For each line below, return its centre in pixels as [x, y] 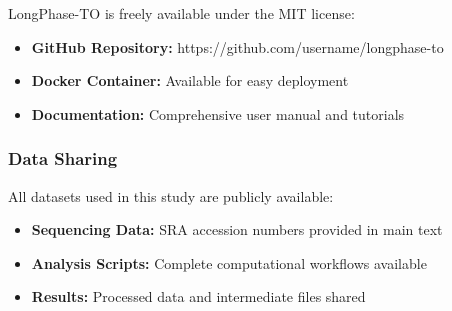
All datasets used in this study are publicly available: [171, 195]
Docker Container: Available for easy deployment [190, 80]
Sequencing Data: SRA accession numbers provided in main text [237, 229]
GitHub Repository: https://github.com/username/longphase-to [237, 46]
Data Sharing [63, 158]
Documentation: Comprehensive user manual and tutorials [218, 113]
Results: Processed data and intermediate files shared [198, 296]
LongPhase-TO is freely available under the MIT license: [181, 13]
